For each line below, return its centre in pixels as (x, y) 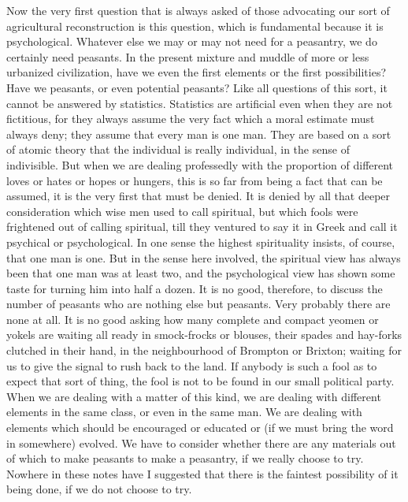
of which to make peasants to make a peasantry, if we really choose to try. (185, 458)
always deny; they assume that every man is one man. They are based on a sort (199, 134)
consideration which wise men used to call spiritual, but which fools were (182, 211)
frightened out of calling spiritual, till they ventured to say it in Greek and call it (202, 227)
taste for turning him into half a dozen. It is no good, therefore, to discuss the (195, 288)
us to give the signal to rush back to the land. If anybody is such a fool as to (192, 365)
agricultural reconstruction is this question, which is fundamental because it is (195, 26)
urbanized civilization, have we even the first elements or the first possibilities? (197, 72)
